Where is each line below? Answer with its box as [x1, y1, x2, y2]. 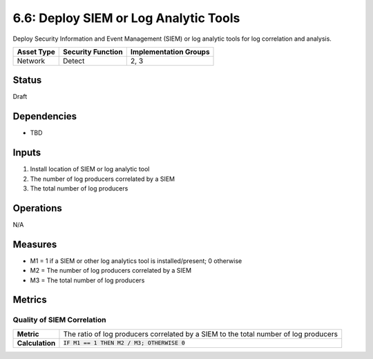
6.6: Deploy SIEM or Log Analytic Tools [12, 10, 240, 26]
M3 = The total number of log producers [30, 276, 145, 284]
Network [17, 56, 46, 66]
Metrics [12, 294, 48, 306]
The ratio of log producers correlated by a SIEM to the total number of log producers [63, 329, 338, 338]
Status [12, 75, 42, 86]
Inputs [12, 147, 41, 159]
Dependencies [12, 110, 77, 122]
